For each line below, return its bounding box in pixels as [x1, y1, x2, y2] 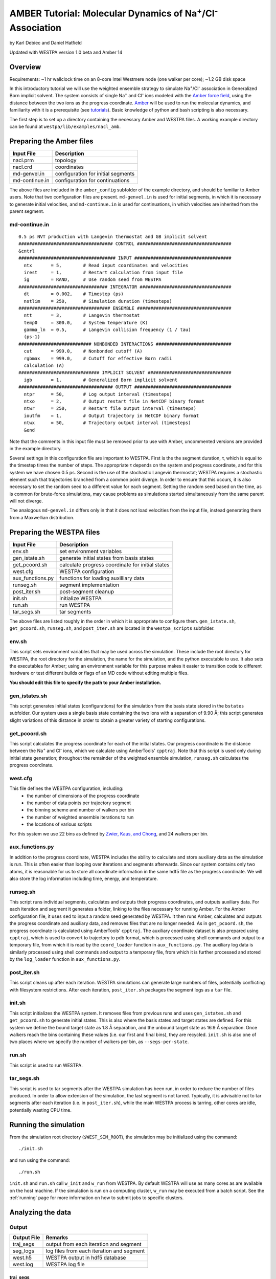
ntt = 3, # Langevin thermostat [24, 313, 140, 318]
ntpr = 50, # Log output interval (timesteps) [24, 391, 172, 397]
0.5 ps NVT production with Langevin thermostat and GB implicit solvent [18, 234, 208, 240]
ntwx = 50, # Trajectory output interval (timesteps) [24, 420, 191, 426]
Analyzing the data [9, 1208, 72, 1217]
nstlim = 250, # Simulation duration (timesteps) [24, 298, 172, 304]
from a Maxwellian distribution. [9, 514, 75, 520]
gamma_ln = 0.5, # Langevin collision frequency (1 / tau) [24, 327, 191, 333]
